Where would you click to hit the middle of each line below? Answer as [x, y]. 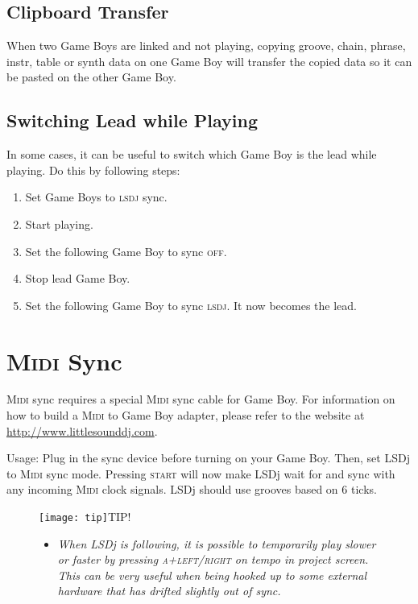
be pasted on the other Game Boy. [91, 77]
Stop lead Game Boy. [78, 278]
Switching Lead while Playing [132, 120]
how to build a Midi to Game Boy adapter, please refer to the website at [186, 415]
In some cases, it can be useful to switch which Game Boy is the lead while [192, 154]
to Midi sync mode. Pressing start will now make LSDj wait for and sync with [201, 473]
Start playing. [59, 223]
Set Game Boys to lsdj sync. [96, 197]
